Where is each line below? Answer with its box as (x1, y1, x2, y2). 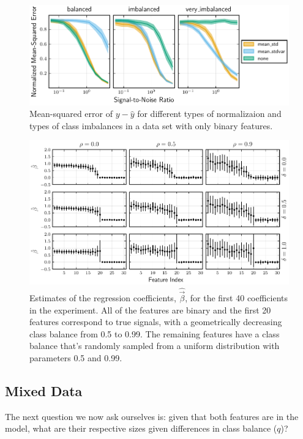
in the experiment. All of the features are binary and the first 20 (29, 303, 271, 316)
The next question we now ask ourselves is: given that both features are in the (5, 410, 299, 422)
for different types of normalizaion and (137, 107, 282, 120)
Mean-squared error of (29, 107, 113, 120)
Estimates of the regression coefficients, (29, 291, 176, 304)
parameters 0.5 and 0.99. (29, 351, 122, 364)
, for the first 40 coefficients (185, 291, 288, 304)
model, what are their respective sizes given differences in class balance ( (5, 422, 277, 435)
